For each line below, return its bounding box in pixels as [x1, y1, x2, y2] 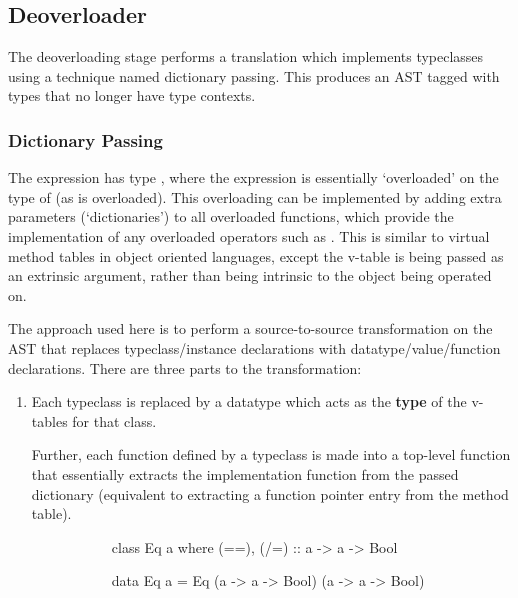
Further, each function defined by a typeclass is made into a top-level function [31, 444, 511, 465]
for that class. [72, 410, 157, 431]
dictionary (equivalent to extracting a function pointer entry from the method [31, 483, 509, 504]
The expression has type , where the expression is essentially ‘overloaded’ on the [8, 167, 499, 188]
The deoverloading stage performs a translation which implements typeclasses [8, 46, 484, 67]
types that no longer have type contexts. [8, 85, 256, 106]
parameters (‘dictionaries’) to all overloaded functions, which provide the [8, 206, 454, 227]
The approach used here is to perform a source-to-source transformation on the [8, 318, 493, 339]
